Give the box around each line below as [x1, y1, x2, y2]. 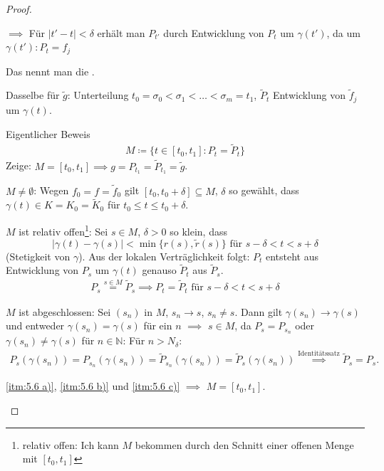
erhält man [97, 25, 145, 40]
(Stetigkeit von [6, 248, 71, 263]
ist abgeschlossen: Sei [19, 304, 111, 319]
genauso [142, 263, 177, 277]
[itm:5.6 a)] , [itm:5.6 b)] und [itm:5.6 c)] [6, 379, 180, 393]
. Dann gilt [234, 304, 283, 319]
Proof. [6, 1, 32, 16]
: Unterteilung [67, 88, 129, 102]
